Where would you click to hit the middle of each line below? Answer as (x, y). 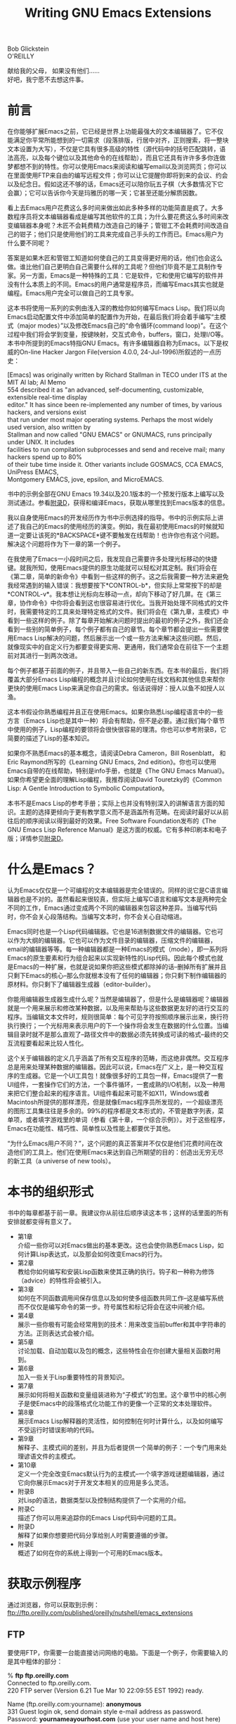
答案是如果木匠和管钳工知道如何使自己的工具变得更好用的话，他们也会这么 (115, 258)
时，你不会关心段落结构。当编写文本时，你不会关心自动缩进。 (97, 917)
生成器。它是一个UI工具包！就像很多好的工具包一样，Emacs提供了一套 (122, 1076)
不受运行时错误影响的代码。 (58, 1430)
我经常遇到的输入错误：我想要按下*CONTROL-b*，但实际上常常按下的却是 (115, 586)
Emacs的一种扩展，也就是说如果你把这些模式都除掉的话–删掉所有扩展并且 (120, 967)
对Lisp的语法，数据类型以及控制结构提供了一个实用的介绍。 (104, 1500)
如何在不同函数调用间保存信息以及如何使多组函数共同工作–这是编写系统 (120, 1298)
